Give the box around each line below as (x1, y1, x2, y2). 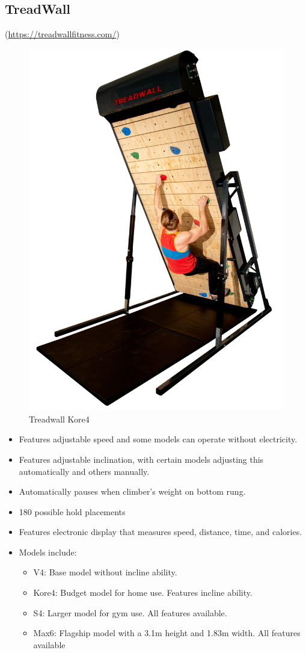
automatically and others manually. (19, 465, 150, 477)
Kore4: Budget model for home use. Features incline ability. (33, 586, 252, 599)
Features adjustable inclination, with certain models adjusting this (19, 453, 264, 465)
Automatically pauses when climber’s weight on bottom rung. (19, 485, 246, 498)
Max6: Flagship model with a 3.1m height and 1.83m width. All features (33, 627, 301, 639)
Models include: (19, 545, 77, 558)
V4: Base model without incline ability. (33, 566, 177, 578)
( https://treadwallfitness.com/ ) (5, 28, 120, 40)
